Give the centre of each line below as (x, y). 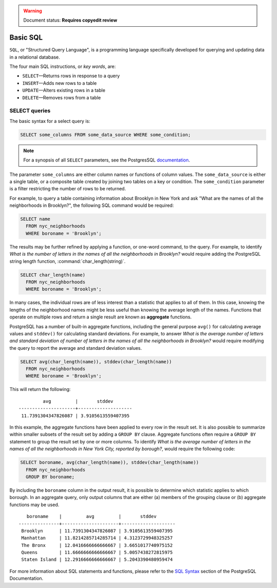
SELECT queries (30, 111)
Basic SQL (26, 38)
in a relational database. (35, 57)
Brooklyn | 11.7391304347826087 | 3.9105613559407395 (97, 531)
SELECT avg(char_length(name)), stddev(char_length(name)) (96, 362)
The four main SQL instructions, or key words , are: (63, 66)
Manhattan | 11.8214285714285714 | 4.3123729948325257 (97, 538)
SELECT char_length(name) (53, 275)
